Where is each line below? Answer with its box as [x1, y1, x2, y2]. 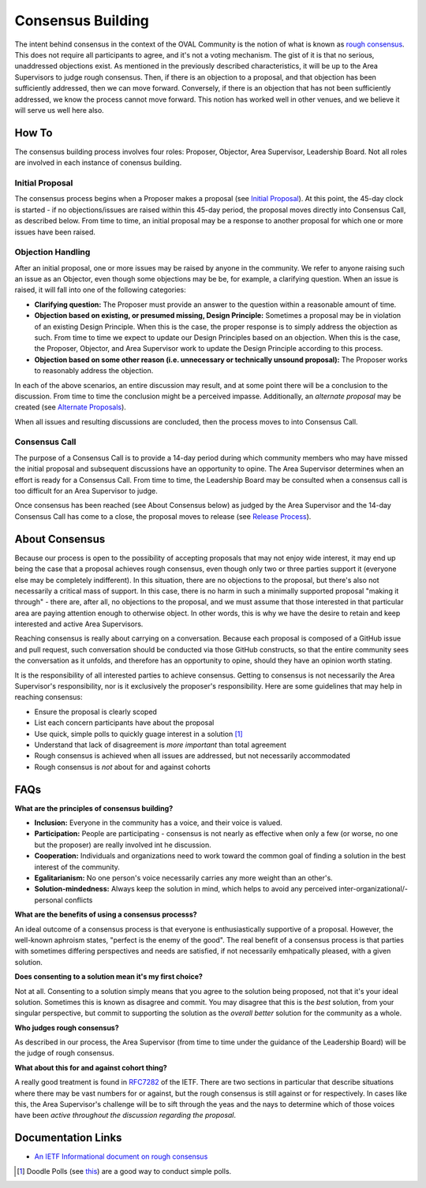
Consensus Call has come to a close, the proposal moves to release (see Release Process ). [14, 511, 312, 521]
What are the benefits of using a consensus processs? [14, 910, 197, 919]
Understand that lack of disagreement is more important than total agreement [34, 740, 287, 749]
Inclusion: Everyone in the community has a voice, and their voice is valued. [34, 818, 283, 827]
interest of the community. [34, 862, 120, 872]
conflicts [64, 895, 93, 905]
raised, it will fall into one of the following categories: [14, 285, 187, 295]
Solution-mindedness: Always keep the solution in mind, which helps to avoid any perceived [34, 884, 338, 894]
